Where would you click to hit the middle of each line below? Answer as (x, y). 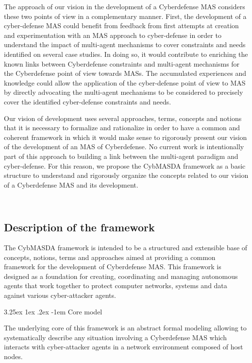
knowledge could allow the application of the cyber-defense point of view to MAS (125, 82)
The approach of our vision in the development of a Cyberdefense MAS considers (125, 6)
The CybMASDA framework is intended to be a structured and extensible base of (126, 248)
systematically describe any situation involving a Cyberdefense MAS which (115, 337)
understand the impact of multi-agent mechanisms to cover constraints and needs (125, 44)
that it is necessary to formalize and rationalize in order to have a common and (122, 128)
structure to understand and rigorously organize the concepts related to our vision (126, 175)
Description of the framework (79, 227)
